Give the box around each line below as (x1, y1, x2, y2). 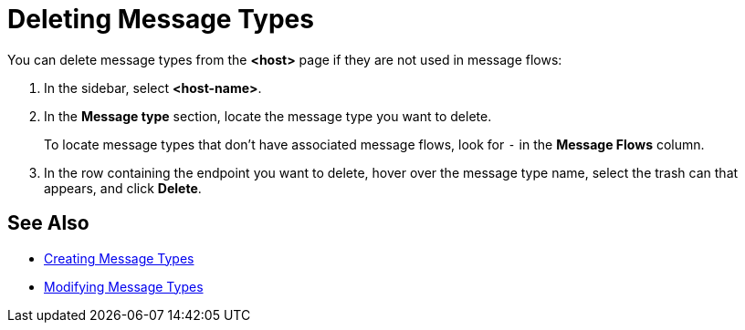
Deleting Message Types (7, 4, 314, 35)
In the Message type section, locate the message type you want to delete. (44, 108, 492, 124)
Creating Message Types (44, 250, 194, 266)
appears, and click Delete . (44, 180, 202, 196)
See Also (7, 211, 89, 235)
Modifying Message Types (44, 278, 204, 294)
